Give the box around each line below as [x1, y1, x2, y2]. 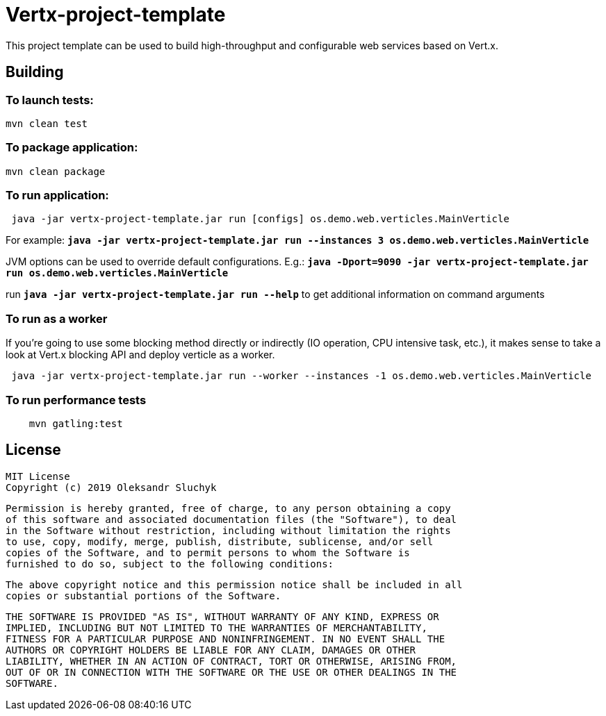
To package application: [6, 140, 138, 155]
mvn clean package [6, 165, 106, 177]
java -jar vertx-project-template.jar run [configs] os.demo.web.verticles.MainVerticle [11, 213, 509, 225]
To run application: [6, 188, 109, 203]
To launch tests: [6, 92, 94, 107]
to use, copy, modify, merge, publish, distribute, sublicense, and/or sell [6, 535, 434, 547]
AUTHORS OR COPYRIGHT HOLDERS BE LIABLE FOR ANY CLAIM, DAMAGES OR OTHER [6, 644, 416, 656]
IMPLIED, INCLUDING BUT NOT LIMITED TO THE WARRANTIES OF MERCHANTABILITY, [6, 622, 427, 633]
